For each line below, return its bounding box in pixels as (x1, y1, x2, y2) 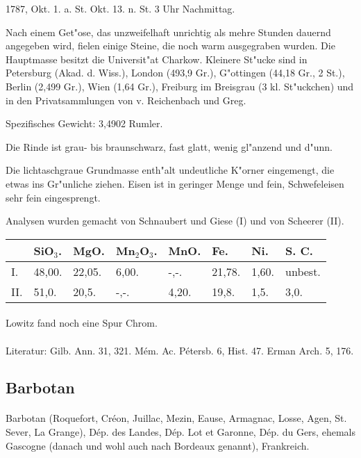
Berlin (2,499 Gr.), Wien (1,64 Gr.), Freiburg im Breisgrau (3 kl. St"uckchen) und (6, 79, 354, 93)
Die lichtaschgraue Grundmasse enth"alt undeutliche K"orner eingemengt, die (6, 163, 335, 177)
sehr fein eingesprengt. (6, 190, 101, 204)
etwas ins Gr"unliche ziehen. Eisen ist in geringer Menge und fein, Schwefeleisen (6, 176, 344, 190)
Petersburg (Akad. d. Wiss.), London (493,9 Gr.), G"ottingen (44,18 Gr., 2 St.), (6, 65, 345, 80)
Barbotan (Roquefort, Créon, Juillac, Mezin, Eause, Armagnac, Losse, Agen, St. (6, 411, 347, 425)
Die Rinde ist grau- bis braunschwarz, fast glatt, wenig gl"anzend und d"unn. (6, 139, 333, 154)
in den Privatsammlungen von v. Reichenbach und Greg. (6, 92, 246, 107)
